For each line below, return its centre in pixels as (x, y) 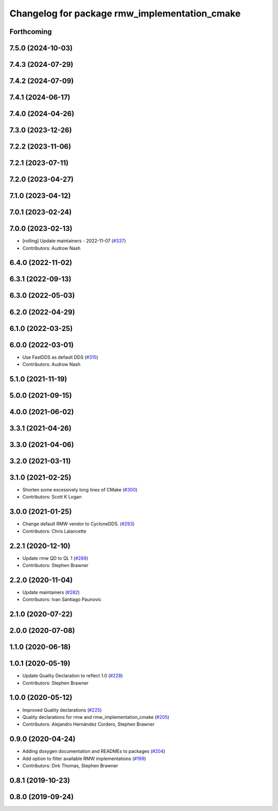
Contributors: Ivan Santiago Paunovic (62, 600)
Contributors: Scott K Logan (52, 497)
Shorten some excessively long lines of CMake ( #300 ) (80, 490)
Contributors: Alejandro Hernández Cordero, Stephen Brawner (88, 724)
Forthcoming (31, 32)
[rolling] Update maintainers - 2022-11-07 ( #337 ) (74, 241)
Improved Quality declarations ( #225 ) (62, 710)
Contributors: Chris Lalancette (54, 531)
